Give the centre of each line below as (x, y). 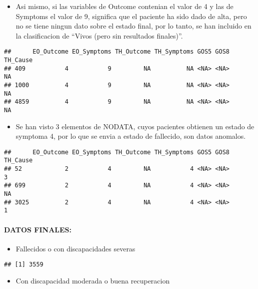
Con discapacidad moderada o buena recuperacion (93, 281)
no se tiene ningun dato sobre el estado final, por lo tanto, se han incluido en (133, 26)
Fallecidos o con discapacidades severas (75, 248)
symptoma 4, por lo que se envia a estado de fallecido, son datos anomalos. (131, 136)
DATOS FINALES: (38, 229)
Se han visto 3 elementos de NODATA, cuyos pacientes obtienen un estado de (135, 126)
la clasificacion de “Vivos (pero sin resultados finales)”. (99, 35)
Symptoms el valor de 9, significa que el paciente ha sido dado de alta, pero (131, 16)
